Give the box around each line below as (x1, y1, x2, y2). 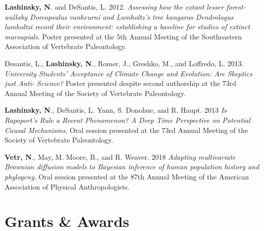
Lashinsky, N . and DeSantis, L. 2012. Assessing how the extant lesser (5, 2, 224, 12)
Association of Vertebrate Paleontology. (5, 41, 127, 52)
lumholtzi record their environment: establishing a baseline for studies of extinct (5, 21, 250, 32)
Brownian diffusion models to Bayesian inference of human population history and (5, 161, 259, 172)
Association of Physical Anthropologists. (5, 181, 130, 192)
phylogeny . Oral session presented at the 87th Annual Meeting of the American (5, 171, 249, 181)
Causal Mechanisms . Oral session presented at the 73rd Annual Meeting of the (5, 124, 248, 135)
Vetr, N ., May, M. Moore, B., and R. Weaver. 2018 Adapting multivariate (5, 151, 236, 162)
